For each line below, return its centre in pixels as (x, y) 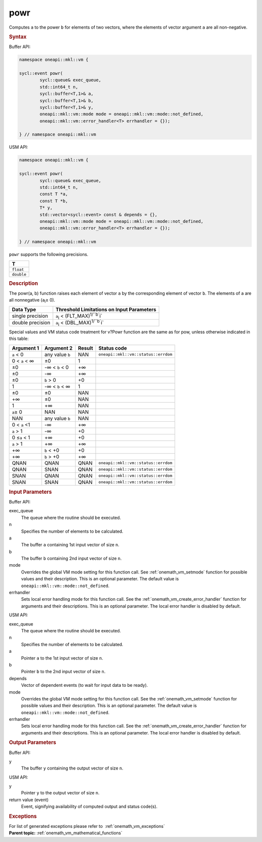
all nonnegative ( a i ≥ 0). (32, 301)
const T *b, (54, 201)
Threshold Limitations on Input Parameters (106, 309)
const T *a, (54, 194)
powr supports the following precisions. (49, 254)
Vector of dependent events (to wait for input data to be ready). (84, 685)
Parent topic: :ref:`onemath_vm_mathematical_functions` (66, 833)
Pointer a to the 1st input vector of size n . (62, 658)
